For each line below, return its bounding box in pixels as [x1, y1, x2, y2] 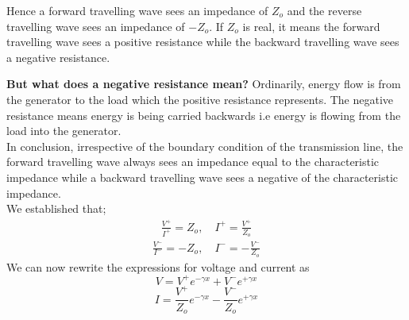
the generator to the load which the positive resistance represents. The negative [6, 91, 394, 107]
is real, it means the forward [242, 17, 380, 34]
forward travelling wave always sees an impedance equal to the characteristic [6, 153, 380, 170]
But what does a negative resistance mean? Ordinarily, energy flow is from [6, 75, 401, 92]
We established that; [6, 200, 106, 217]
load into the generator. [6, 122, 122, 139]
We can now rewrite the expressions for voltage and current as [6, 258, 310, 275]
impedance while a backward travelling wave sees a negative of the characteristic [6, 168, 399, 185]
